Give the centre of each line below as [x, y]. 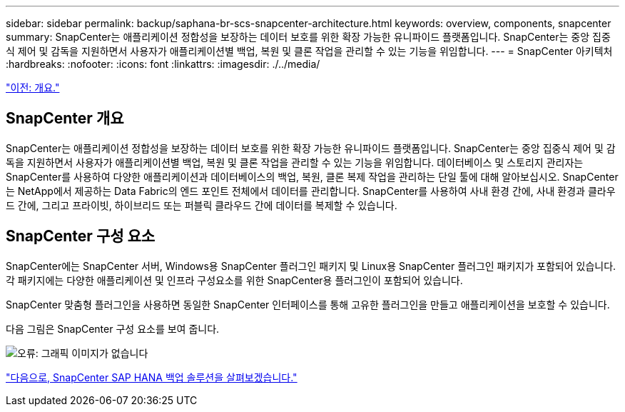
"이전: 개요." [33, 87]
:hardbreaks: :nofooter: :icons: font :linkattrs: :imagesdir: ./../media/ [163, 64]
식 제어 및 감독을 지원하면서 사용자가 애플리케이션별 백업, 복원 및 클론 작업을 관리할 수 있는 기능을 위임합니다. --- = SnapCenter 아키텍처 [309, 51]
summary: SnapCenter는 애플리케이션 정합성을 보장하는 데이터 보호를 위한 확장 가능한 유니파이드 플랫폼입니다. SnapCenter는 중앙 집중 [308, 37]
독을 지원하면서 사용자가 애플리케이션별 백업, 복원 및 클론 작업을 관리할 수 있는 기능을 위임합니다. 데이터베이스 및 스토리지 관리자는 [295, 162]
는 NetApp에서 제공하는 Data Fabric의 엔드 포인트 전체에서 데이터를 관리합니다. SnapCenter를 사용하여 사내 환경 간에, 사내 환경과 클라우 [311, 191]
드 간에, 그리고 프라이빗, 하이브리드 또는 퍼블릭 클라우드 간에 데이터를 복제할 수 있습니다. [202, 205]
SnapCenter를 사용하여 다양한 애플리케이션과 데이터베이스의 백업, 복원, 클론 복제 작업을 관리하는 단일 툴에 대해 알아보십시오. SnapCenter [312, 176]
